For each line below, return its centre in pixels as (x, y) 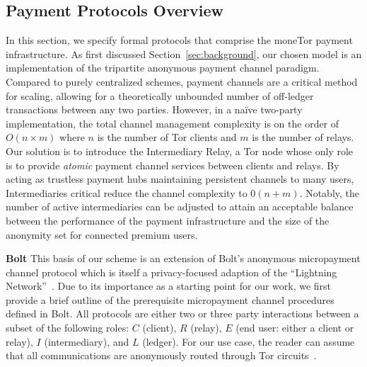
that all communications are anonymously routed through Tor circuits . (161, 355)
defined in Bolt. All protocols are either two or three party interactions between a (182, 314)
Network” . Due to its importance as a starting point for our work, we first (169, 286)
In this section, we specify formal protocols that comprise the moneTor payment (179, 40)
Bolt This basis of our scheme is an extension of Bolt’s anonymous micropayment (183, 258)
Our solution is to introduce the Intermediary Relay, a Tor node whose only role (180, 151)
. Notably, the (330, 192)
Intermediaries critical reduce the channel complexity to (127, 192)
